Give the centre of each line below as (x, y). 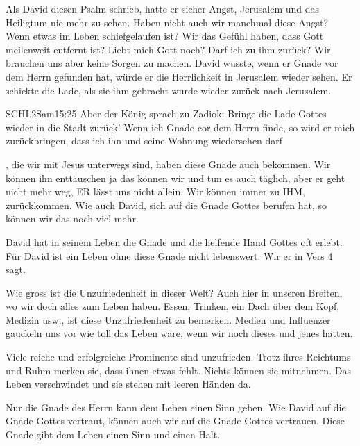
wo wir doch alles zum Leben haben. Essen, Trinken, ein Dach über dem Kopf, (173, 306)
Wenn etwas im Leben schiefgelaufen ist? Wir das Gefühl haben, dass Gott (165, 36)
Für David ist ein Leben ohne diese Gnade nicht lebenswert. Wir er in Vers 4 (169, 255)
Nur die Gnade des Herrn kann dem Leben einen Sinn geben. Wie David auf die (176, 407)
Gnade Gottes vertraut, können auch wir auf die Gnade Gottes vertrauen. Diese (175, 421)
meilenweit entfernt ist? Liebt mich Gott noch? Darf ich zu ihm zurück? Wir (168, 49)
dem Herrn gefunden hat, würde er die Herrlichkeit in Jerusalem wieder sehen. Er (179, 76)
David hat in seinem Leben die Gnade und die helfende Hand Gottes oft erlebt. (174, 241)
